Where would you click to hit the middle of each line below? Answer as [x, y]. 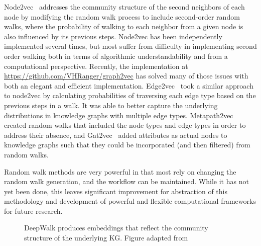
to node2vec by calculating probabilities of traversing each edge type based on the [130, 95]
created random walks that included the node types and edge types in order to [125, 125]
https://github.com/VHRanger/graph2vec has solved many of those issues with [126, 76]
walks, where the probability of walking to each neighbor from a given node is [124, 26]
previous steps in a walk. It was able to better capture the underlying [111, 105]
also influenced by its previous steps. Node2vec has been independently [113, 36]
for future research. [33, 211]
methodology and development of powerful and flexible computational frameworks [130, 201]
